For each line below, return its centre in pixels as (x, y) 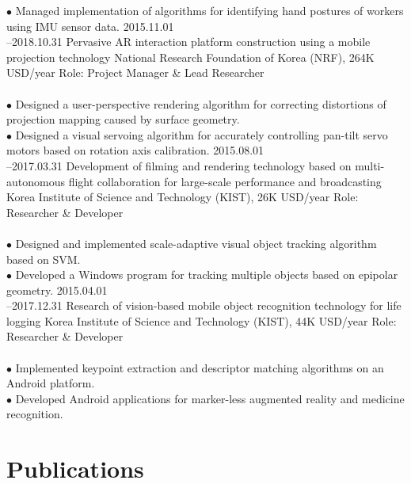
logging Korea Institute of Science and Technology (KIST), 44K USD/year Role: (202, 320)
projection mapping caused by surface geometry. (123, 119)
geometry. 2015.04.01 (57, 290)
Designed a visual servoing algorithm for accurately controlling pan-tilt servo (202, 134)
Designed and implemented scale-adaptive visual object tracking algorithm (196, 243)
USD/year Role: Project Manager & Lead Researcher (135, 72)
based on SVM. (44, 259)
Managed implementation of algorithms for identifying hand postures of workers (209, 10)
